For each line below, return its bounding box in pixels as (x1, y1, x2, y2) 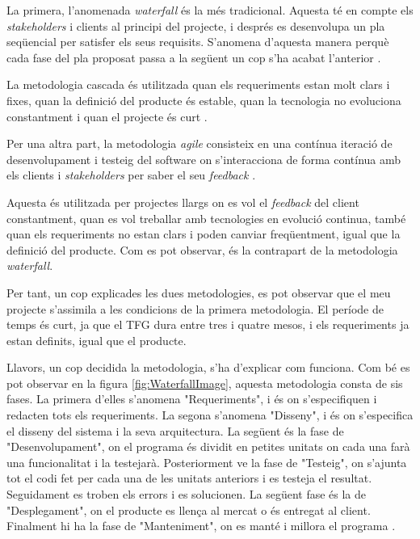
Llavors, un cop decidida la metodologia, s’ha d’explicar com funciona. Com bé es (6, 359, 410, 376)
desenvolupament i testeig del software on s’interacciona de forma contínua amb (6, 150, 401, 167)
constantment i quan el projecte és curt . (6, 107, 208, 124)
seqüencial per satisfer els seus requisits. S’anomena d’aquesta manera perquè (6, 33, 389, 50)
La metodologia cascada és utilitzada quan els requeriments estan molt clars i (6, 76, 390, 93)
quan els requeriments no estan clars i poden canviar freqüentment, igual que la (6, 225, 401, 242)
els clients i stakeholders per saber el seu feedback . (6, 166, 256, 183)
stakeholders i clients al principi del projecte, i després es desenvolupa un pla (6, 17, 385, 34)
